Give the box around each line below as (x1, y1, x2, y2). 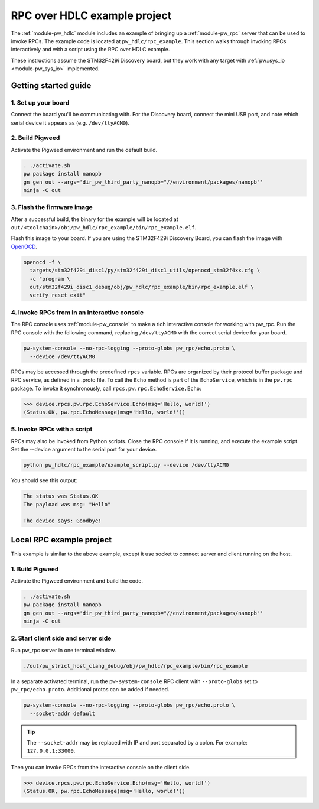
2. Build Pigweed (11, 134, 60, 142)
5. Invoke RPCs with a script (11, 425, 93, 434)
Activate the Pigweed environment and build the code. (11, 577, 144, 584)
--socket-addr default (30, 710, 96, 717)
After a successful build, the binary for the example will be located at (11, 216, 178, 223)
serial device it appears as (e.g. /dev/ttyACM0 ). (11, 119, 130, 126)
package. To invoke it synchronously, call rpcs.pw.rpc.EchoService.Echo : (11, 385, 201, 392)
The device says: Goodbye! (23, 518, 102, 524)
